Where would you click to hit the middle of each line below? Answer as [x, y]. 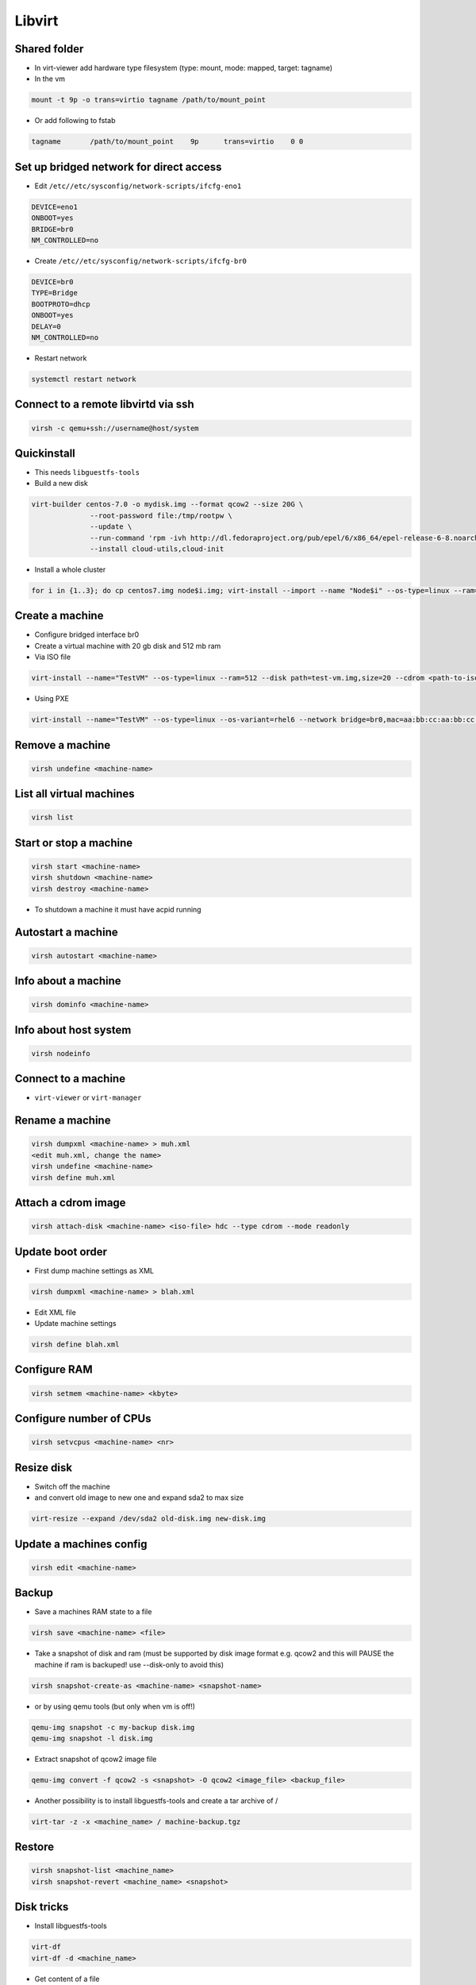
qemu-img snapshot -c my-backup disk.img [113, 1727]
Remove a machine [63, 745]
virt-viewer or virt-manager [88, 1098]
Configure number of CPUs [83, 1418]
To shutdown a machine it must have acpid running [118, 909]
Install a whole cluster [70, 569]
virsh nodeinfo [61, 1053]
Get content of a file [67, 1979]
